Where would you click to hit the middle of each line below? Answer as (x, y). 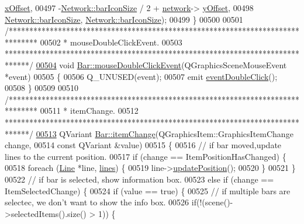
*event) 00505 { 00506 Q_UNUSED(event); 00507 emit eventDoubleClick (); (141, 76)
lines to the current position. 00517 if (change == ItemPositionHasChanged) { (146, 156)
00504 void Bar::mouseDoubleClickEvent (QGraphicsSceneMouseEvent (161, 64)
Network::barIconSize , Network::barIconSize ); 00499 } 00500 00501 (124, 19)
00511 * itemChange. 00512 (89, 111)
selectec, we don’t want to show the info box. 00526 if (101, 202)
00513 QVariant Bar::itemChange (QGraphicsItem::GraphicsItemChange (165, 133)
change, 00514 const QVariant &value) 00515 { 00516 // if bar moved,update (143, 145)
